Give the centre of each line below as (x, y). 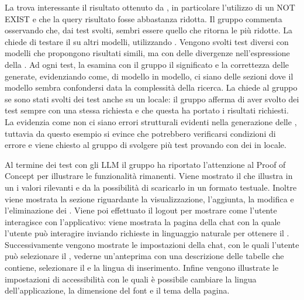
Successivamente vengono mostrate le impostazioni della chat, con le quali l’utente (152, 244)
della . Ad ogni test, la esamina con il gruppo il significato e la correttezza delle (147, 64)
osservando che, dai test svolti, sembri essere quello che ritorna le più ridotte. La (149, 30)
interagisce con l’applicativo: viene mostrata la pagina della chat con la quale (143, 221)
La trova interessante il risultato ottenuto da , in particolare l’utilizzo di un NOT (150, 7)
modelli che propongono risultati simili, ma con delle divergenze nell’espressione (147, 53)
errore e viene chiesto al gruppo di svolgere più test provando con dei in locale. (146, 145)
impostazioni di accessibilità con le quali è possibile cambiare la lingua (131, 279)
